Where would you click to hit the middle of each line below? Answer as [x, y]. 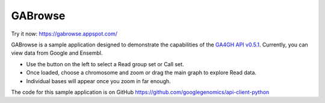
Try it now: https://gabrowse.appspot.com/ [64, 34]
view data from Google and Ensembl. [57, 53]
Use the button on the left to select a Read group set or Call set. [105, 64]
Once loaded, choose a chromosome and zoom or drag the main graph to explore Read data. [141, 73]
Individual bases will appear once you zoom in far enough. [98, 81]
